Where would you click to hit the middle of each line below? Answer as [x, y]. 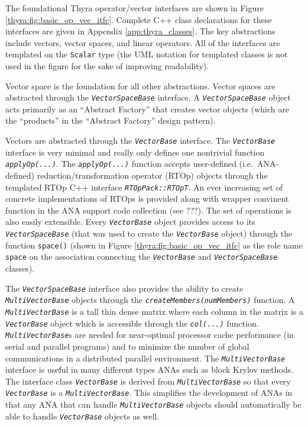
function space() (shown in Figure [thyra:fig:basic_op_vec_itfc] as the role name [154, 245]
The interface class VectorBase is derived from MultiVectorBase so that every [148, 381]
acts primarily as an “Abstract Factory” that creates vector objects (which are [147, 109]
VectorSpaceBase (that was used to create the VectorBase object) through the [149, 233]
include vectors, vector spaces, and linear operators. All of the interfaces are [143, 42]
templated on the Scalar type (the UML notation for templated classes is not [147, 54]
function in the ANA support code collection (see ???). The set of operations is [148, 210]
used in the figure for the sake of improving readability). [107, 66]
